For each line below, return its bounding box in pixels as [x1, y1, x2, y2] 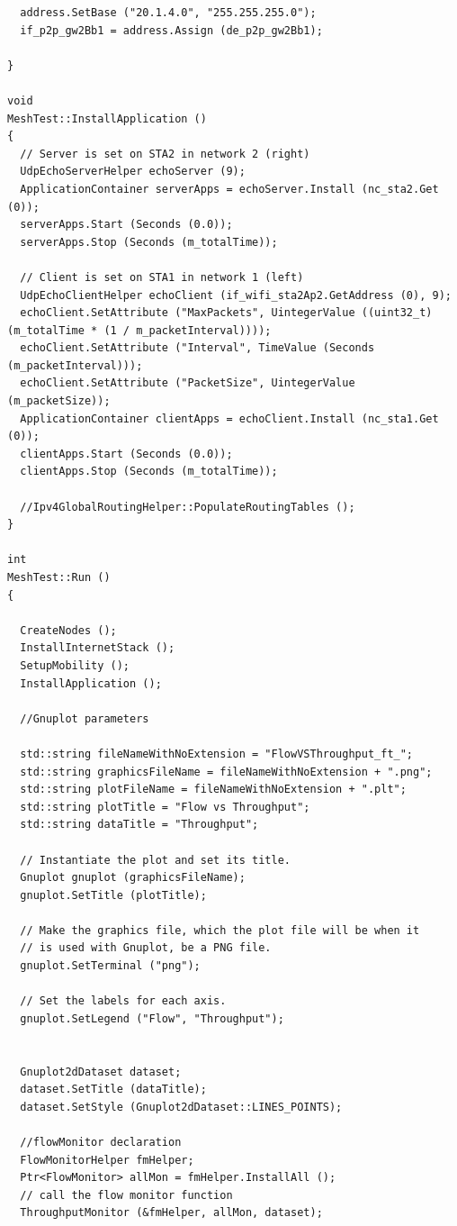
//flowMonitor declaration [20, 1136, 182, 1149]
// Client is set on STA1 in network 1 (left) [20, 270, 304, 284]
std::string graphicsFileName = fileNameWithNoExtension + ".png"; [20, 765, 433, 778]
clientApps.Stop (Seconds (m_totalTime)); [20, 465, 278, 478]
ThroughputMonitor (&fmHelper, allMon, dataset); [20, 1206, 323, 1220]
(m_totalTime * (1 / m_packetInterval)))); [7, 323, 272, 337]
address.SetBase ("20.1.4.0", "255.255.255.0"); [20, 6, 317, 19]
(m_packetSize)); [7, 395, 111, 408]
